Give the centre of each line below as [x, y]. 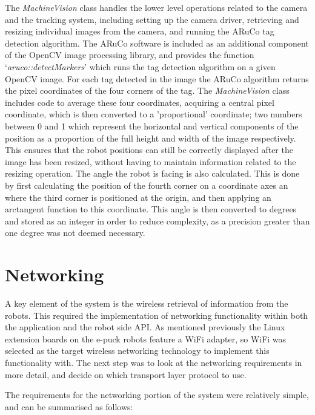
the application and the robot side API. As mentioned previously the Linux [145, 327]
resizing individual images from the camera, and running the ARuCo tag [140, 31]
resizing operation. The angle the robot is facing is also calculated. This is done [152, 173]
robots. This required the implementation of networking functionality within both [157, 315]
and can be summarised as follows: [69, 406]
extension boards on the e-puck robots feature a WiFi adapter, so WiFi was [146, 338]
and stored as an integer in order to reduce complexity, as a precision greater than [157, 221]
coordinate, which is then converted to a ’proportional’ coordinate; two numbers [154, 114]
